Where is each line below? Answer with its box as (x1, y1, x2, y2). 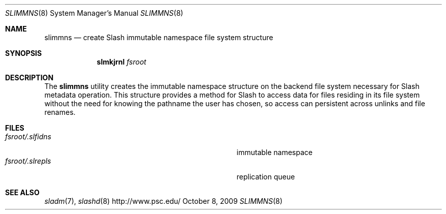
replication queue (236, 172, 295, 181)
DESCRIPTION (5, 73, 54, 82)
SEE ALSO (5, 188, 40, 197)
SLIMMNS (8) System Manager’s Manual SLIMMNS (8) (5, 9, 183, 17)
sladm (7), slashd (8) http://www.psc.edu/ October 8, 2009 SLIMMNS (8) (44, 197, 283, 205)
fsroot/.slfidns (5, 132, 51, 141)
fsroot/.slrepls (5, 157, 51, 165)
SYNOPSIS (5, 49, 42, 57)
